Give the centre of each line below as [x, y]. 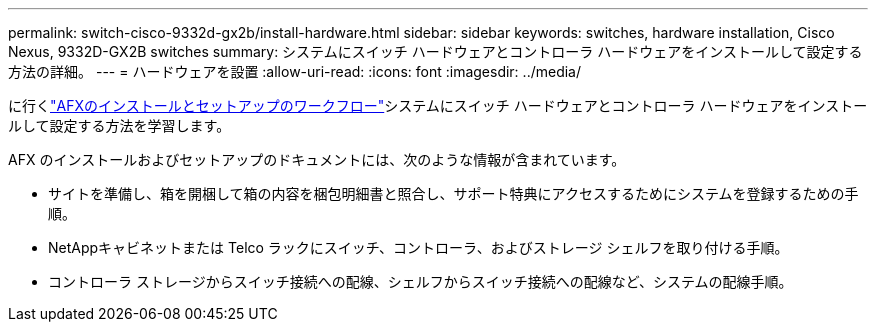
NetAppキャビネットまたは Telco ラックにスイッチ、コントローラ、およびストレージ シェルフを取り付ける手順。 [418, 247]
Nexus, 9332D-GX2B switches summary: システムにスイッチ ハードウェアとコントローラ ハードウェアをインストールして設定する [435, 51]
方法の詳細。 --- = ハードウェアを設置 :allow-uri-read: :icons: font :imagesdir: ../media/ [295, 71]
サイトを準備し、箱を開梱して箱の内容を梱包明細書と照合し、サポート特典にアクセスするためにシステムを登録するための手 [453, 193]
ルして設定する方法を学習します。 [119, 125]
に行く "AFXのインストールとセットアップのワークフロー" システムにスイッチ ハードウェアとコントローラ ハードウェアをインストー [438, 105]
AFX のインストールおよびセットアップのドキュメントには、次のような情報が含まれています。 [317, 159]
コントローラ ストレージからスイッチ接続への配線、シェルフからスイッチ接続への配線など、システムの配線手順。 [420, 281]
